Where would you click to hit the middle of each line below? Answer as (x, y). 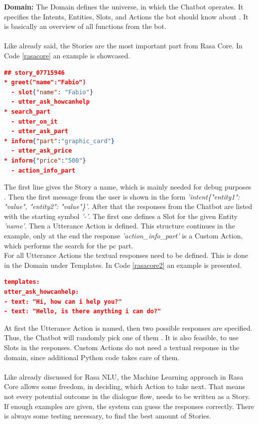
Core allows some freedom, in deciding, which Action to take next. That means (125, 386)
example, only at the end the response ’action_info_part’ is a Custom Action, (124, 236)
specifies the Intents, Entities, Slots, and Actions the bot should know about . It (126, 16)
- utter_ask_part (40, 131)
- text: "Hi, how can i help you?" (63, 302)
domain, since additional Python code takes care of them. (92, 357)
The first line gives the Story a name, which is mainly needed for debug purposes (128, 187)
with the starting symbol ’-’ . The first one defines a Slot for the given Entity (121, 216)
